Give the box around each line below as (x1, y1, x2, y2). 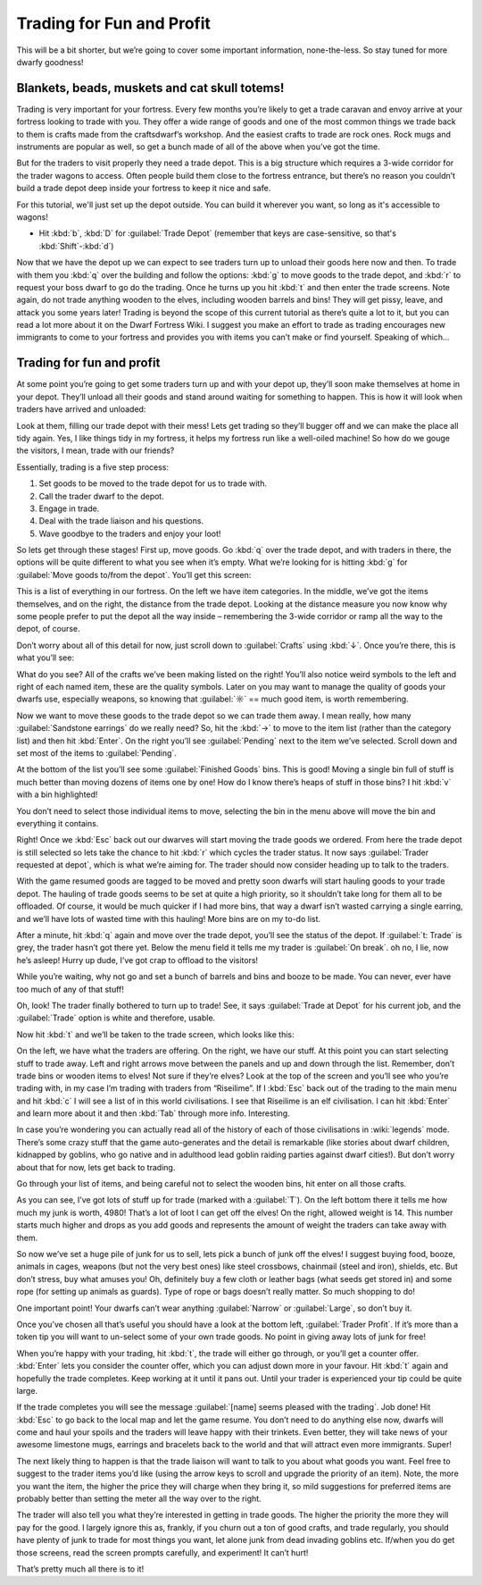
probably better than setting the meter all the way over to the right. (16, 1493, 262, 1505)
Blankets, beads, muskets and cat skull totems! (16, 80, 285, 96)
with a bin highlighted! (16, 789, 98, 800)
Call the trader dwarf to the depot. (38, 491, 164, 501)
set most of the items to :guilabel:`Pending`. (16, 747, 178, 759)
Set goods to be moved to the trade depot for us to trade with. (38, 478, 268, 489)
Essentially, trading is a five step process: (16, 461, 170, 473)
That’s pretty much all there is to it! (16, 1564, 145, 1574)
